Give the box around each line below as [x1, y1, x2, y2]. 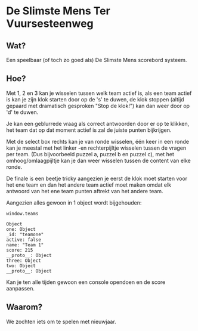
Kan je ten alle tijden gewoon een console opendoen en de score [6, 279, 166, 286]
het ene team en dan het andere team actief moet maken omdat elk [6, 181, 172, 188]
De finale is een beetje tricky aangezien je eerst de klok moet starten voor [6, 175, 188, 182]
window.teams [6, 211, 39, 216]
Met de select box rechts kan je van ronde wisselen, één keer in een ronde [6, 138, 190, 145]
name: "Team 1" [6, 242, 44, 248]
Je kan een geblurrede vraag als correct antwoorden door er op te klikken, [6, 120, 190, 127]
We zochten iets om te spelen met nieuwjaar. [6, 318, 116, 325]
